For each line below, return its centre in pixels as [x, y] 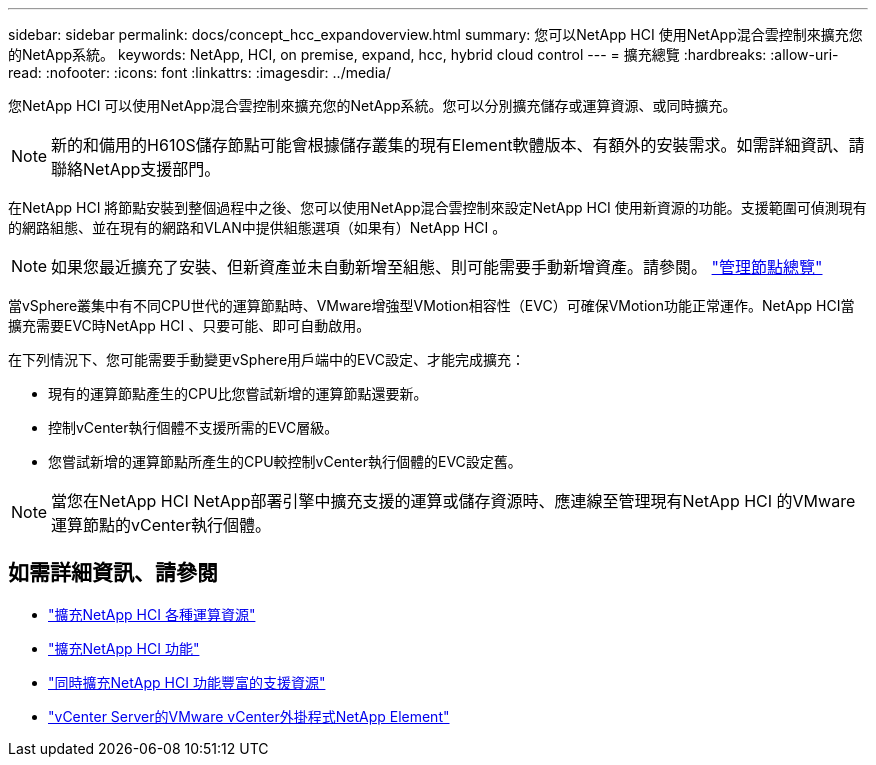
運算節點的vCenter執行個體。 [161, 525]
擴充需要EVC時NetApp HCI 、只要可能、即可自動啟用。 [189, 325]
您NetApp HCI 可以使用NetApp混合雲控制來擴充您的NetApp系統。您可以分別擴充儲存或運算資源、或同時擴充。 [372, 105]
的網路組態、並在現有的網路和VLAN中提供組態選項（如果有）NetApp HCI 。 [257, 227]
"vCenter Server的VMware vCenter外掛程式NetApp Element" [249, 716]
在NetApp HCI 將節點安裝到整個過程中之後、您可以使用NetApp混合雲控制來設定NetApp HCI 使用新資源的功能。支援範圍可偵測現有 [437, 207]
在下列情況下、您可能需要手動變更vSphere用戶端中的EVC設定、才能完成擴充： [266, 359]
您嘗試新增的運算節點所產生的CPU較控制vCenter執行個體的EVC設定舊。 [285, 461]
